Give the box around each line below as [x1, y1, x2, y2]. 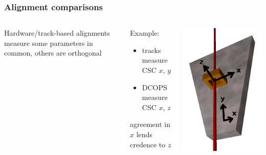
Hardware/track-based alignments [4, 28, 110, 38]
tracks [142, 44, 161, 55]
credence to [130, 139, 166, 149]
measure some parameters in [4, 37, 93, 48]
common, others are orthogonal [4, 47, 102, 58]
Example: [130, 28, 160, 38]
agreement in [130, 119, 170, 130]
